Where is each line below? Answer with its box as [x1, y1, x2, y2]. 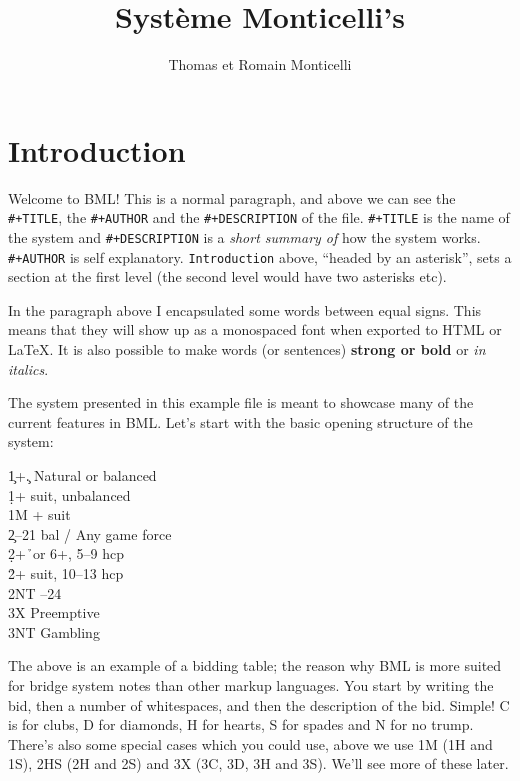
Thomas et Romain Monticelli [168, 54, 352, 75]
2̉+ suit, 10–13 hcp [8, 562, 124, 583]
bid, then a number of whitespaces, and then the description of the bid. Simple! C [8, 694, 510, 715]
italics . [8, 358, 49, 379]
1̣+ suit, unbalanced [8, 484, 131, 505]
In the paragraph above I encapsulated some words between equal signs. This [8, 299, 482, 320]
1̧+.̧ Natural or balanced [8, 464, 157, 485]
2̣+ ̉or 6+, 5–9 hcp [8, 543, 124, 564]
